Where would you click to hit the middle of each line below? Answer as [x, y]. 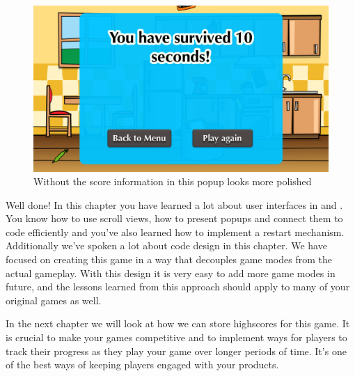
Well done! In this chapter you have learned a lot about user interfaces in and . [174, 204]
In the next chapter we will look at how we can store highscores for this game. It [178, 323]
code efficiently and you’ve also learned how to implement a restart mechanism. [175, 232]
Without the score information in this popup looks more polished [173, 181]
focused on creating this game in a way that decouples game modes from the [169, 259]
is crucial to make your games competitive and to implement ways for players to [176, 337]
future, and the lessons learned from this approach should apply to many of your [178, 287]
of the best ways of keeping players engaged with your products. [142, 365]
